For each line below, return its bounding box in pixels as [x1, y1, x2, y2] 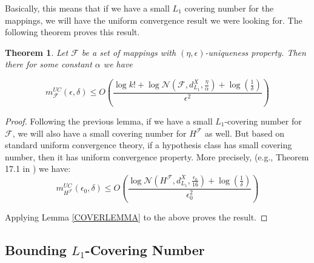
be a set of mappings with [81, 46, 176, 58]
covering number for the [184, 2, 274, 14]
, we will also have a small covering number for [12, 126, 187, 139]
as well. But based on [205, 126, 285, 139]
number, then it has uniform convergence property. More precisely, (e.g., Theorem [5, 150, 309, 163]
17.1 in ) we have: [5, 162, 71, 175]
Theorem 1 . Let [5, 46, 68, 58]
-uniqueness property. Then [205, 46, 306, 58]
